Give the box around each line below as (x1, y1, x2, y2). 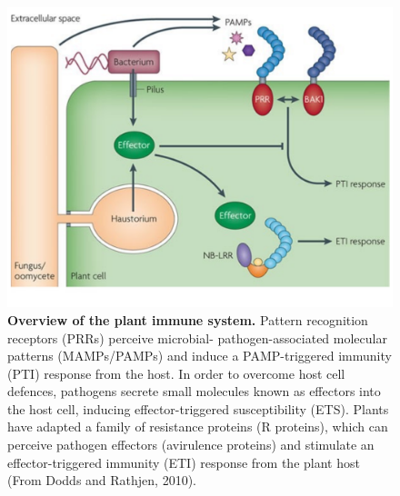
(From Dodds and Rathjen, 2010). (7, 471, 197, 490)
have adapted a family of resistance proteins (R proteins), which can (7, 417, 388, 436)
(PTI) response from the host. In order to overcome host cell (7, 363, 345, 382)
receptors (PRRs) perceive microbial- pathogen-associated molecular (7, 328, 387, 347)
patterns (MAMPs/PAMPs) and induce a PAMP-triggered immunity (7, 346, 392, 365)
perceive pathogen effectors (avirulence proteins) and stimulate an (7, 435, 375, 454)
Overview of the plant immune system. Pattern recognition (7, 310, 368, 329)
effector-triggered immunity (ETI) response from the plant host (7, 452, 360, 471)
